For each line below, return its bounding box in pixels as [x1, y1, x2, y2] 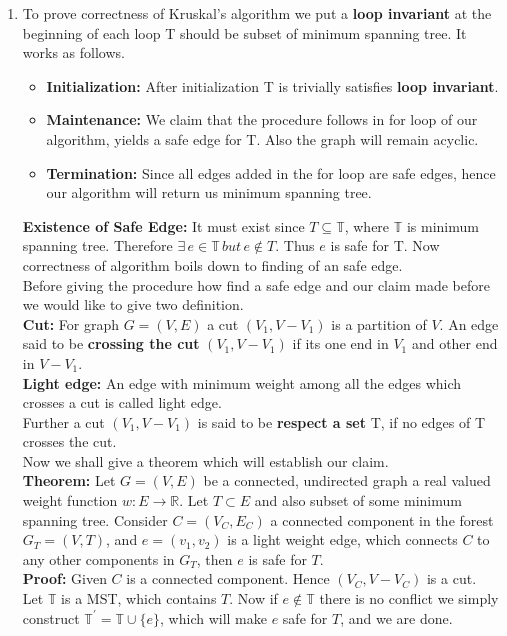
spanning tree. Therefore [22, 235, 173, 256]
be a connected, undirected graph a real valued [203, 470, 491, 491]
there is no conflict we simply [319, 588, 499, 609]
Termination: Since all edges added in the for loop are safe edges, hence [46, 162, 496, 183]
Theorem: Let [22, 470, 116, 491]
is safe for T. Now [330, 235, 440, 256]
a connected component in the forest [270, 509, 494, 530]
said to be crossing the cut [22, 333, 200, 354]
